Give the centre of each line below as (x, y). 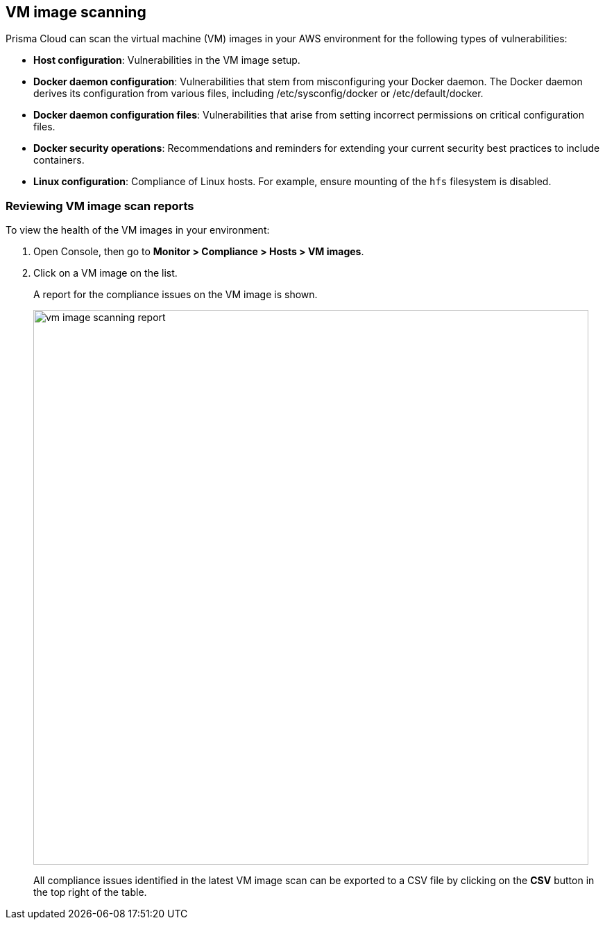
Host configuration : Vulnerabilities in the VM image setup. (167, 60)
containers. (59, 160)
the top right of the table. (90, 892)
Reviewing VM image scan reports (100, 206)
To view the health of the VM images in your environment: (138, 230)
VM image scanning (76, 12)
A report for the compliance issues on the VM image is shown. (176, 295)
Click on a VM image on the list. (105, 273)
